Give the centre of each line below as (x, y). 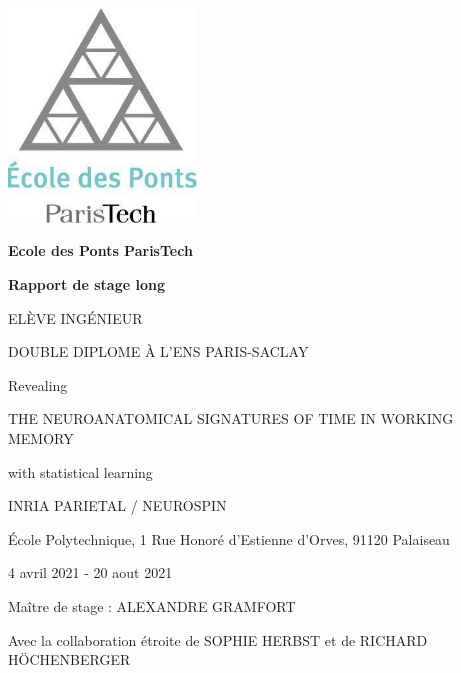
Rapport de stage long (86, 284)
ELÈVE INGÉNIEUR (75, 317)
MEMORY (41, 438)
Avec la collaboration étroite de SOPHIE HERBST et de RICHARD (218, 639)
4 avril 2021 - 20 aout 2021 (90, 572)
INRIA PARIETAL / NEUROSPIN (117, 505)
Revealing (38, 384)
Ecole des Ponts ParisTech (100, 250)
